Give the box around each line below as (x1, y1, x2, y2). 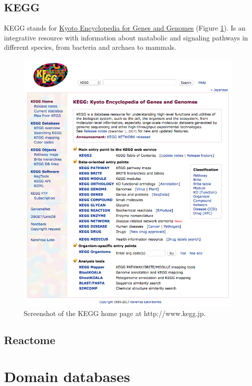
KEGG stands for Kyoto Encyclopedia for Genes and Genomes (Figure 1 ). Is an (4, 23, 246, 33)
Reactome (4, 332, 56, 348)
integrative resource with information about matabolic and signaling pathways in (4, 32, 248, 42)
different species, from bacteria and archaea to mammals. (4, 42, 176, 52)
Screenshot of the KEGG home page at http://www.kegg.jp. (24, 308, 206, 318)
